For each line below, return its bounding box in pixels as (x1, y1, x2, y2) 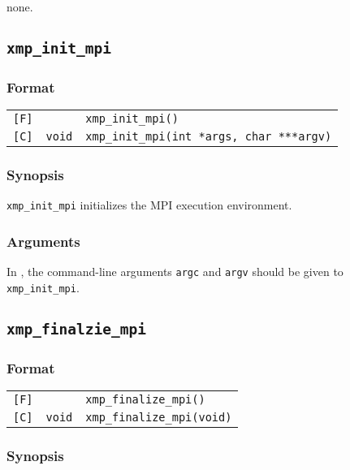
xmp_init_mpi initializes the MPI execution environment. (6, 196, 292, 213)
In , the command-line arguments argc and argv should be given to (6, 263, 344, 280)
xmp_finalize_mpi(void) (85, 411, 232, 425)
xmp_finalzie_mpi (6, 320, 146, 338)
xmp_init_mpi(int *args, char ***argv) (85, 130, 332, 144)
